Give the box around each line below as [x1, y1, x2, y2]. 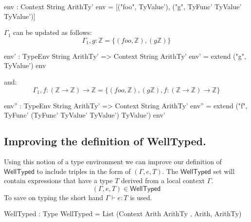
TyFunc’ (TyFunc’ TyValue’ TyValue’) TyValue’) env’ [4, 110, 165, 120]
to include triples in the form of [36, 166, 131, 176]
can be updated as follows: [13, 27, 92, 37]
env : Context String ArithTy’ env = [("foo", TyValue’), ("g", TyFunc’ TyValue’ [4, 1, 242, 11]
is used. [130, 192, 152, 202]
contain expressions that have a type [4, 175, 113, 186]
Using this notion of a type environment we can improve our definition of [4, 156, 222, 166]
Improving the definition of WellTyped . [4, 134, 206, 149]
